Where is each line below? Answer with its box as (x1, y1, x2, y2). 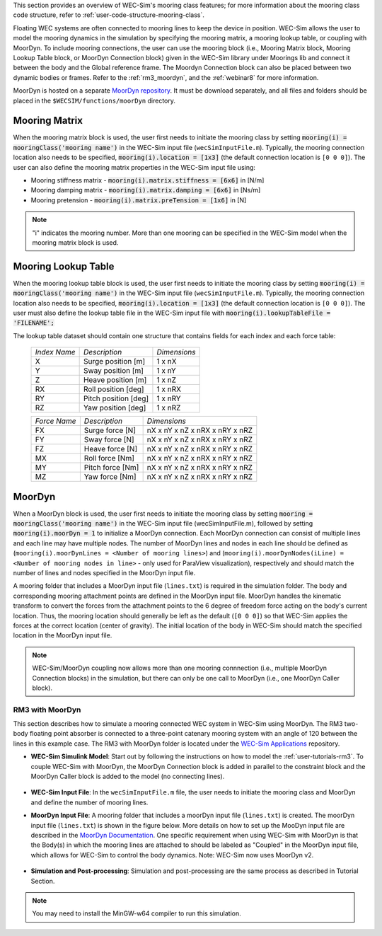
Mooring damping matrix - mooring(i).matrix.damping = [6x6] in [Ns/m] (30, 186, 261, 195)
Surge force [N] (83, 425, 136, 435)
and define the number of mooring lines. (30, 798, 149, 807)
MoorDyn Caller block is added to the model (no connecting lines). (30, 772, 225, 781)
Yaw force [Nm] (83, 472, 137, 482)
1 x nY (156, 366, 176, 376)
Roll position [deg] (83, 384, 144, 394)
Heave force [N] (83, 444, 138, 454)
